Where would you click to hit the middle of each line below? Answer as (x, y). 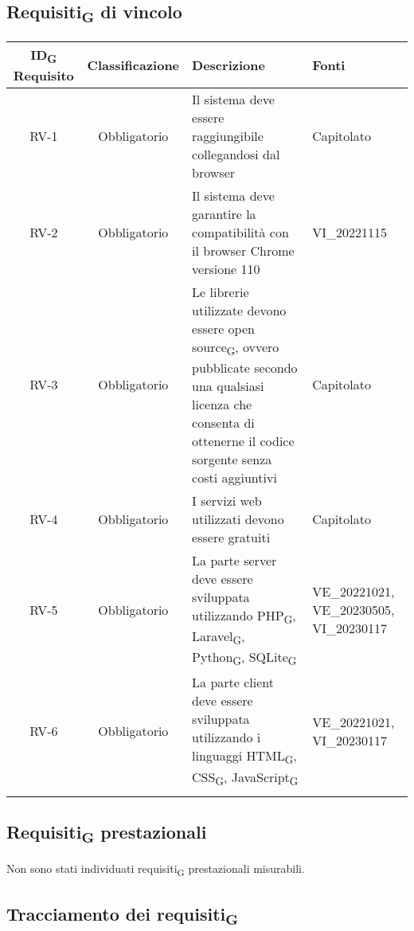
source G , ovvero (236, 348)
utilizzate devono (239, 310)
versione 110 (226, 268)
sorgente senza (232, 459)
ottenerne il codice (243, 440)
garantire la (224, 213)
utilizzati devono (238, 518)
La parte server (234, 560)
